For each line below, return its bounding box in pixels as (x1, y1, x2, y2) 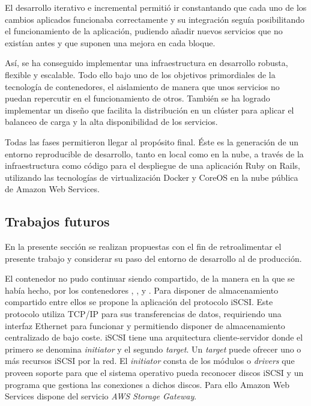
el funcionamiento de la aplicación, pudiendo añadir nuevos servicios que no (5, 25, 283, 37)
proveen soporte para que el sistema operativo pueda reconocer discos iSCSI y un (5, 366, 304, 379)
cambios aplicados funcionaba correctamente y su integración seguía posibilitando (5, 13, 305, 25)
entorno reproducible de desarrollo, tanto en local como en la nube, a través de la (5, 147, 304, 160)
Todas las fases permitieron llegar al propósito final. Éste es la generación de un (5, 135, 298, 148)
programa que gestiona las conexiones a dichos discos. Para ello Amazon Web (5, 378, 290, 390)
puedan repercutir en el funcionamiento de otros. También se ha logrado (5, 92, 270, 105)
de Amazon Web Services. (5, 183, 100, 195)
